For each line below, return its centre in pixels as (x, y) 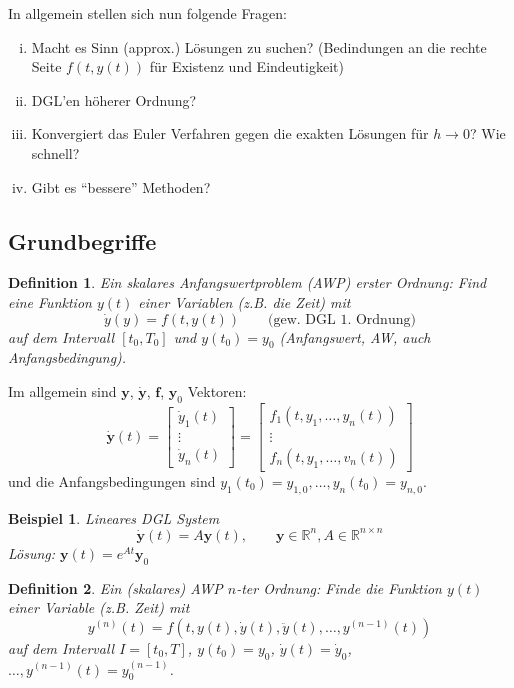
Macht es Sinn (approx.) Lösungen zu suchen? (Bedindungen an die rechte (259, 46)
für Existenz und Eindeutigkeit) (246, 66)
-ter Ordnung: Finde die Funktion (339, 587)
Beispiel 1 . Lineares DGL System (114, 517)
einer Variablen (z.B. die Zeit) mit (244, 301)
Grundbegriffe (82, 240)
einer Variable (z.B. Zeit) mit (99, 607)
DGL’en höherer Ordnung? (114, 99)
